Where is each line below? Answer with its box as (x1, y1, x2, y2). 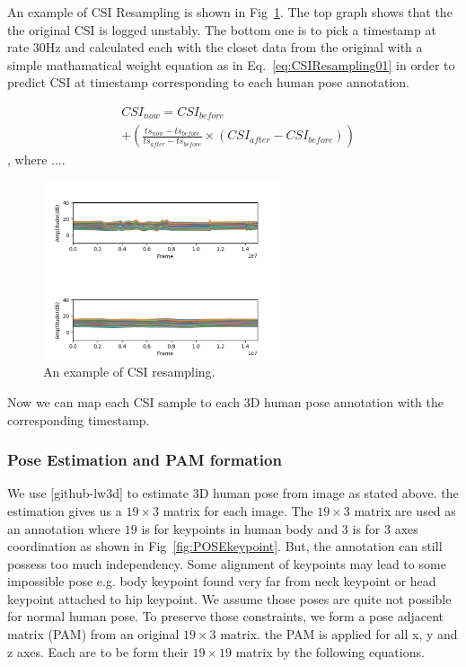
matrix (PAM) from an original (7, 625, 180, 644)
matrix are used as (354, 501, 456, 520)
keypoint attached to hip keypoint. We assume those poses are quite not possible (7, 589, 452, 608)
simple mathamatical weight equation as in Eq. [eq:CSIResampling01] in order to (7, 55, 455, 74)
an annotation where (7, 519, 121, 538)
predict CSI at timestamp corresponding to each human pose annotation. (7, 73, 409, 92)
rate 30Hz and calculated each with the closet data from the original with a (7, 38, 423, 57)
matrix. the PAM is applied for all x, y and (220, 625, 458, 644)
